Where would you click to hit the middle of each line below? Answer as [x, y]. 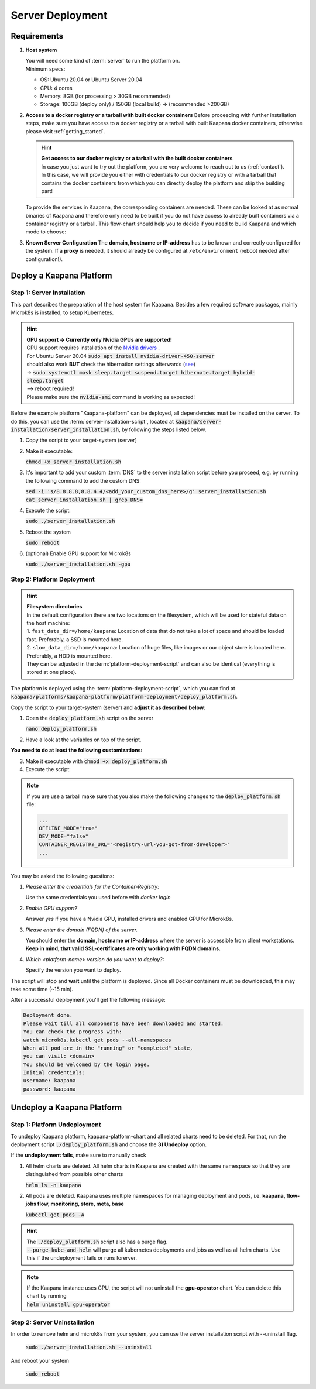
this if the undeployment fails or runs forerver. [82, 1258]
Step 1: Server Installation [48, 293]
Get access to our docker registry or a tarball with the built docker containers [137, 159]
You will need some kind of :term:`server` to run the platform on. [103, 61]
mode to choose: [46, 232]
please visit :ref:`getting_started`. [65, 131]
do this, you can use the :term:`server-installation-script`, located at [92, 421]
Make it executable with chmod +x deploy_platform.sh [97, 761]
